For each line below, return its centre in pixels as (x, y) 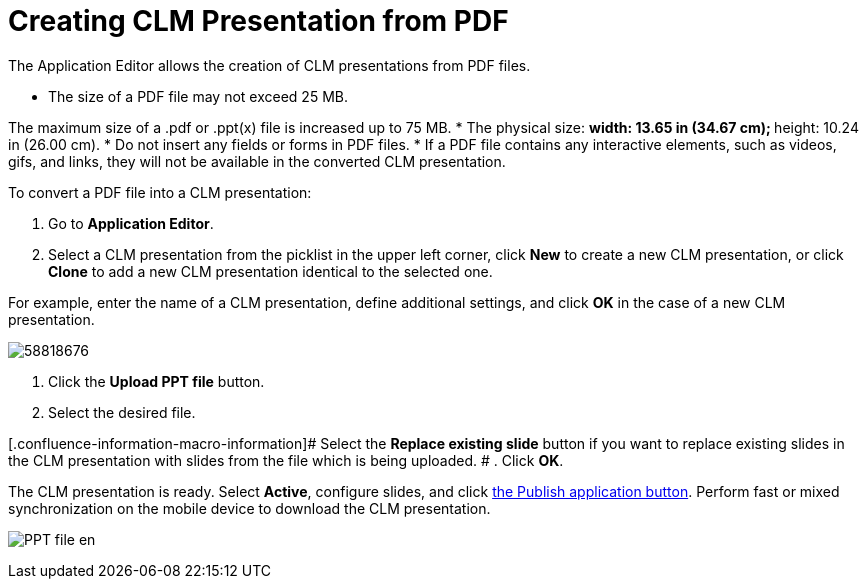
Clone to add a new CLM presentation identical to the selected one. (270, 271)
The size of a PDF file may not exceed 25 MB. (198, 96)
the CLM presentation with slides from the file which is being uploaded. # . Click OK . (286, 460)
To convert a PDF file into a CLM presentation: (160, 192)
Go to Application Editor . (131, 223)
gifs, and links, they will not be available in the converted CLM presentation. (257, 161)
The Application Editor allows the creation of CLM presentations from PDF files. (269, 65)
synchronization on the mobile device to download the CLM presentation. (249, 508)
